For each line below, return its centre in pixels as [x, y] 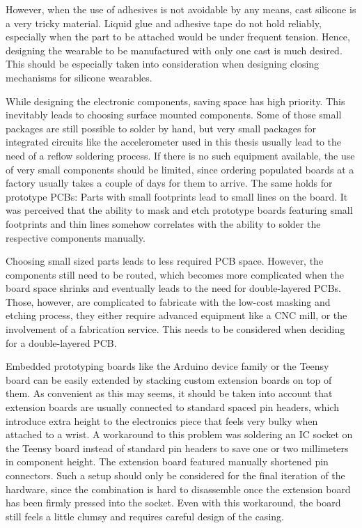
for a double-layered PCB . [61, 342]
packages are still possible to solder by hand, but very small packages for [161, 128]
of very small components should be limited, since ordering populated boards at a [180, 169]
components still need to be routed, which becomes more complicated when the [175, 274]
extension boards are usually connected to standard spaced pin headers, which [172, 407]
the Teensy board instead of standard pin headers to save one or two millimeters [177, 448]
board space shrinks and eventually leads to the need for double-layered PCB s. [174, 288]
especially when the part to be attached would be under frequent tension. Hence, [178, 37]
